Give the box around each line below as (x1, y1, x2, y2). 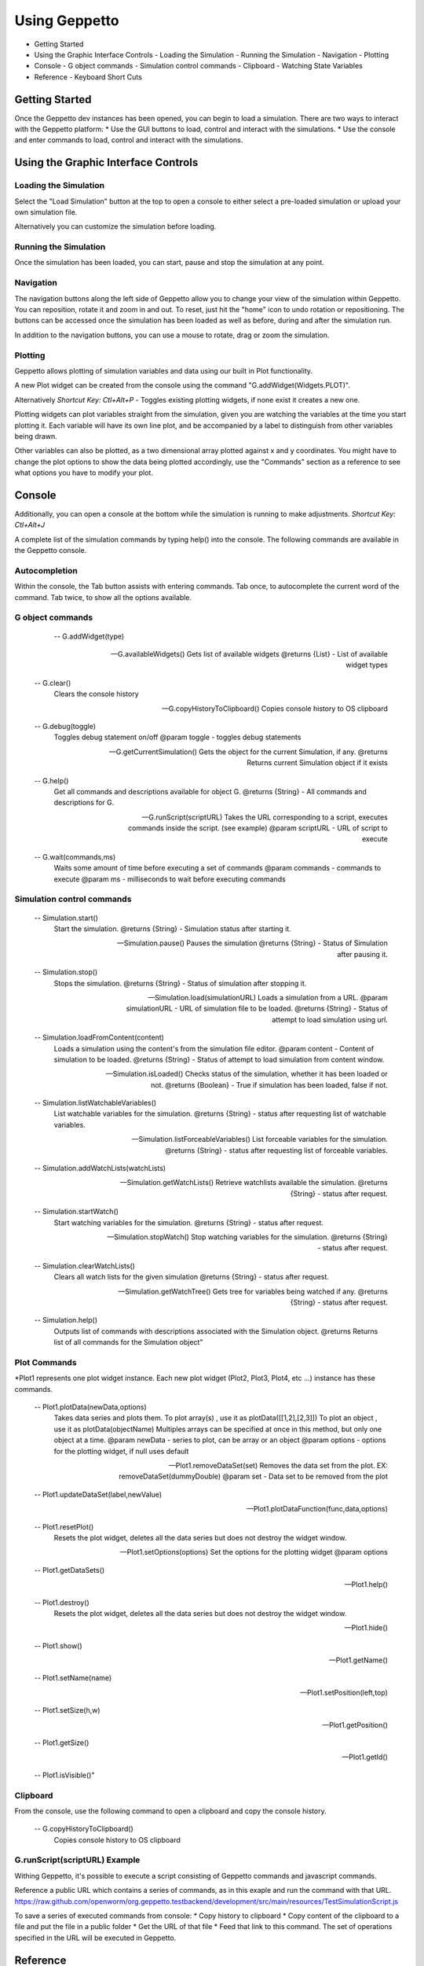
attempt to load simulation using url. (272, 1014, 388, 1024)
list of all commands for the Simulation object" (53, 1338, 203, 1347)
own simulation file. (14, 207, 78, 216)
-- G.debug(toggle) (34, 721, 97, 731)
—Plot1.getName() (328, 1655, 388, 1665)
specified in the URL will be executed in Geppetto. (14, 1933, 177, 1942)
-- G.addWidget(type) (53, 631, 125, 641)
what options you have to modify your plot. (14, 468, 153, 477)
